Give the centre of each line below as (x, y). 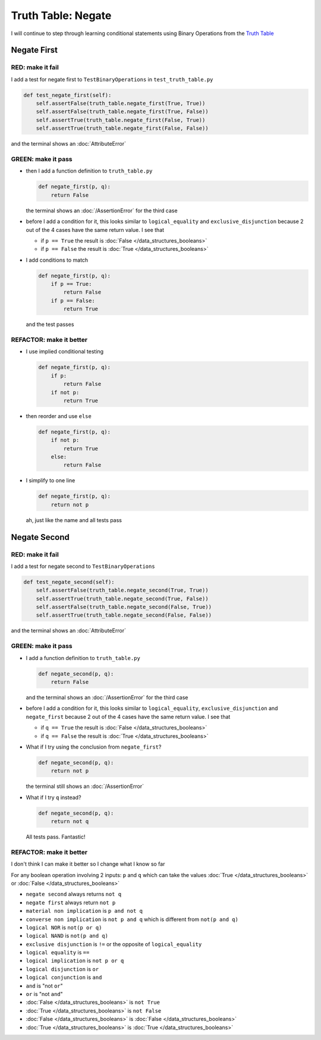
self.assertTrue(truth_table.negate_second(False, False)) (124, 615)
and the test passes (50, 325)
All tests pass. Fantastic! (56, 837)
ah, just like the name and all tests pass (74, 520)
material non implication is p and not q (84, 911)
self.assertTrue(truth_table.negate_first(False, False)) (122, 128)
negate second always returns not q (74, 894)
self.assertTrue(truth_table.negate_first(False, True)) (121, 120)
